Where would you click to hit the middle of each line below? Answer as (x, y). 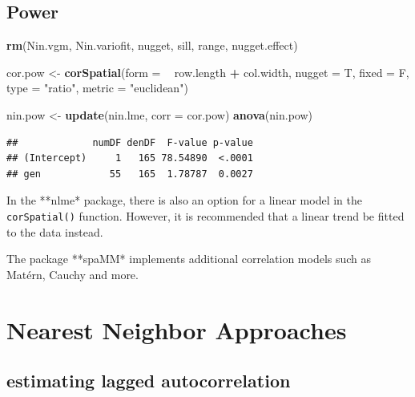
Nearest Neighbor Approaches (177, 329)
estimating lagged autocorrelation (149, 381)
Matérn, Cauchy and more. (73, 274)
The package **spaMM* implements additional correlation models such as (189, 259)
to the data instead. (55, 231)
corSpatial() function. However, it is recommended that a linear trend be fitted (205, 215)
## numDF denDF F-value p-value (130, 142)
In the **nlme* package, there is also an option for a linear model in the (184, 200)
